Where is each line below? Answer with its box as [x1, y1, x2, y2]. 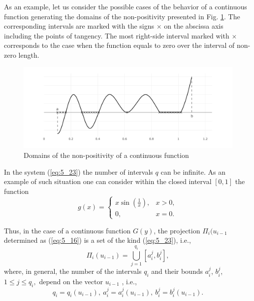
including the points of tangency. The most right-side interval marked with [4, 30, 229, 40]
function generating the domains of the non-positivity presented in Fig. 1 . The [4, 11, 240, 21]
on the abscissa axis [164, 21, 223, 31]
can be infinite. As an [160, 166, 225, 177]
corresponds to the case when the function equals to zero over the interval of [4, 40, 235, 50]
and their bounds [151, 266, 203, 276]
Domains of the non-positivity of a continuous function [24, 150, 189, 160]
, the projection [154, 225, 200, 235]
